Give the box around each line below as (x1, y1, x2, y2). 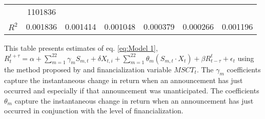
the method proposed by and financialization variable (4, 64, 172, 74)
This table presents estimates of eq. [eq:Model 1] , (4, 43, 158, 53)
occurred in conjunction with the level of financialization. (4, 105, 184, 116)
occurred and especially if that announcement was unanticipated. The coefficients (4, 85, 259, 95)
